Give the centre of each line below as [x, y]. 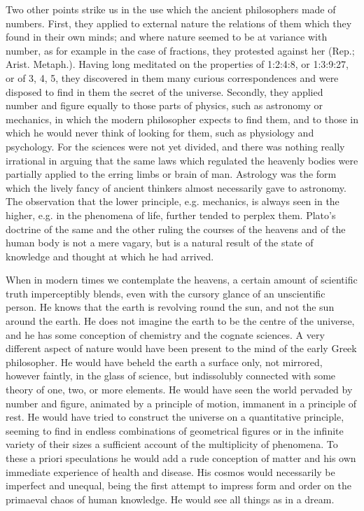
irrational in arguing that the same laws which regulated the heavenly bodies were [182, 160]
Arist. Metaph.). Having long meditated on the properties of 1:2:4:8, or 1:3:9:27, [177, 64]
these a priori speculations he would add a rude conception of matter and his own [181, 458]
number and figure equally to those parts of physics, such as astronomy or [164, 105]
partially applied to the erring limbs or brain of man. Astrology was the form [171, 174]
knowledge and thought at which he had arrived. [110, 256]
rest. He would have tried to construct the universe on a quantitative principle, [175, 417]
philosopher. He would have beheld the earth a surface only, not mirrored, [164, 362]
